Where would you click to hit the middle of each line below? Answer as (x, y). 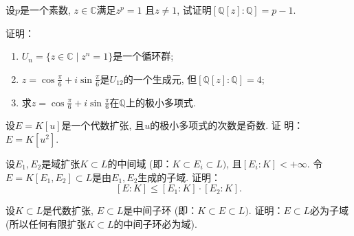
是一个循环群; (143, 56)
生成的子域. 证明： (179, 177)
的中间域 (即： (140, 164)
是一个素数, (45, 10)
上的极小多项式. (161, 102)
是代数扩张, (68, 210)
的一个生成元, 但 (160, 79)
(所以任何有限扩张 (46, 223)
